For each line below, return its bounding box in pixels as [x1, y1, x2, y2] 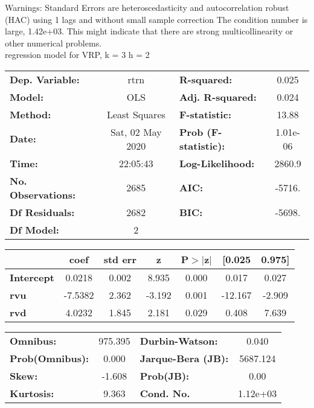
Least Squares [106, 107, 165, 121]
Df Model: [10, 222, 59, 237]
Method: [10, 107, 51, 121]
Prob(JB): [139, 368, 190, 383]
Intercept [10, 270, 54, 284]
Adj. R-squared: [179, 89, 257, 104]
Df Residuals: [10, 205, 75, 219]
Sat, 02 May [110, 124, 162, 139]
